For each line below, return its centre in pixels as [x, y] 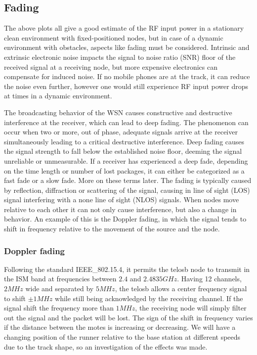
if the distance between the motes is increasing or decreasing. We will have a [120, 327]
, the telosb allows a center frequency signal [181, 288]
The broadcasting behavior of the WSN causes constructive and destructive [118, 112]
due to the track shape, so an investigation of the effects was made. [106, 346]
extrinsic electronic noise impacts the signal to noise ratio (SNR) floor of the [120, 57]
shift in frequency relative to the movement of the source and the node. [112, 229]
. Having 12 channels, [209, 279]
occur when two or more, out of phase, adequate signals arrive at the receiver [121, 132]
